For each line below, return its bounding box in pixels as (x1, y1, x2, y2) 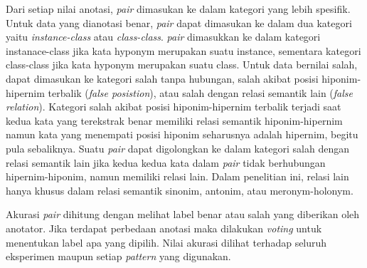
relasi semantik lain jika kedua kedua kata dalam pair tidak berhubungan (6, 155, 326, 170)
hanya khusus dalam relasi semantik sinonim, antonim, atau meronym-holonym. (6, 182, 353, 197)
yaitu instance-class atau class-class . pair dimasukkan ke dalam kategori (6, 29, 321, 44)
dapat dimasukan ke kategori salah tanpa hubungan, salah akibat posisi (6, 71, 319, 86)
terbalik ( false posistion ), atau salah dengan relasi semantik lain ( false (48, 85, 353, 100)
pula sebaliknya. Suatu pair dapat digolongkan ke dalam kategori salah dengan (6, 140, 349, 155)
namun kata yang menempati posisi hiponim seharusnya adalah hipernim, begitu (6, 127, 358, 142)
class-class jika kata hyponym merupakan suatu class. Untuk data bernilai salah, (6, 57, 358, 72)
